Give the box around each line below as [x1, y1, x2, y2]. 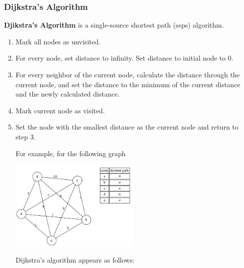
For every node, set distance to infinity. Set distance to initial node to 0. [15, 53, 234, 63]
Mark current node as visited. [15, 105, 105, 115]
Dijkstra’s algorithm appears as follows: [15, 255, 135, 265]
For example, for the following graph [15, 148, 126, 158]
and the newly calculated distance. [15, 89, 120, 99]
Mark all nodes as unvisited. [15, 36, 101, 46]
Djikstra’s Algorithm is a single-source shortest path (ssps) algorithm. [4, 20, 224, 30]
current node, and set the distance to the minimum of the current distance [15, 79, 241, 89]
